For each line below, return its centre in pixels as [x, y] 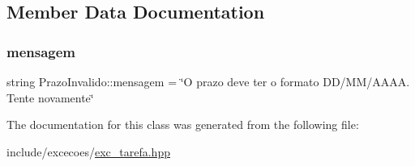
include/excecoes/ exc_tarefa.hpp [88, 151]
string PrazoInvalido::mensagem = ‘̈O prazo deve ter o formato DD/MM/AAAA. [208, 81]
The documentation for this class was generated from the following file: [183, 124]
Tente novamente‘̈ [50, 97]
